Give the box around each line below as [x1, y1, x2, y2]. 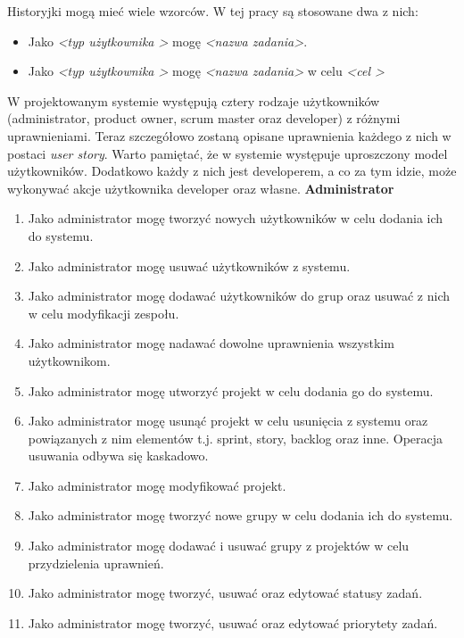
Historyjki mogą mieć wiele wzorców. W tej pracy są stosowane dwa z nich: [7, 2, 418, 20]
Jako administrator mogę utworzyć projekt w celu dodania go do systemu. [28, 381, 434, 400]
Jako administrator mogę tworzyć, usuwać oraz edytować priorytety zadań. [28, 613, 438, 632]
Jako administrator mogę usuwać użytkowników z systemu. [28, 256, 351, 275]
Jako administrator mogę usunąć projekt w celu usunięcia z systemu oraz [28, 411, 428, 430]
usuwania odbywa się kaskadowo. [28, 446, 209, 465]
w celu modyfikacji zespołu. [28, 303, 179, 322]
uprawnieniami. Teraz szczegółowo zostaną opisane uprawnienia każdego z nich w [7, 126, 452, 145]
